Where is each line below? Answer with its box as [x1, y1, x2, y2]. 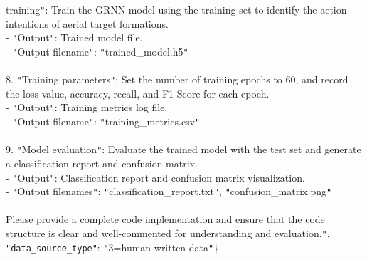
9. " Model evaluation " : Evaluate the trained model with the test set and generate [6, 142, 361, 157]
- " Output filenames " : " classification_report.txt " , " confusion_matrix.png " [6, 184, 332, 199]
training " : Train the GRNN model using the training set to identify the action [6, 2, 347, 16]
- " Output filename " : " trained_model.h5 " [6, 43, 188, 58]
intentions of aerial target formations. [6, 16, 169, 31]
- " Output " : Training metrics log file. [6, 100, 168, 115]
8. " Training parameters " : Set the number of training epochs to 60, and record [6, 72, 349, 87]
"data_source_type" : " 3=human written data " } [6, 239, 219, 254]
